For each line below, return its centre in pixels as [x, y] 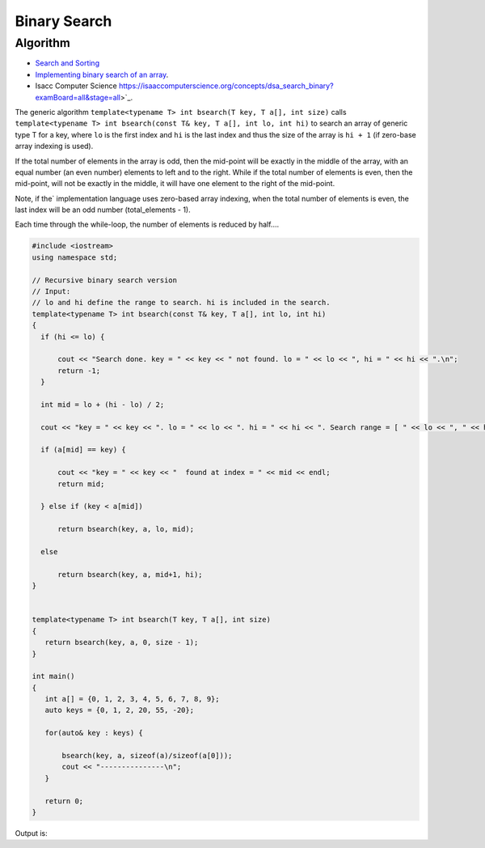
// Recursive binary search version [105, 280]
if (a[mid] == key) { [84, 450]
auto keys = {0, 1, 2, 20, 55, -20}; [119, 710]
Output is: [31, 833]
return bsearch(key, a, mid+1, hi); [130, 574]
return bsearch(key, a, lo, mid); [126, 529]
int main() [53, 676]
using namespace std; [75, 257]
